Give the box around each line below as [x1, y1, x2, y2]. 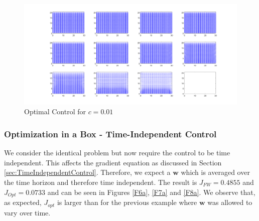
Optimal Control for [24, 106, 86, 117]
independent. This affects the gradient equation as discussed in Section [4, 157, 222, 167]
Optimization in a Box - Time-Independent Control [4, 127, 217, 140]
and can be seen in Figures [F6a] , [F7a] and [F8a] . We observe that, [47, 186, 255, 197]
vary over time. [4, 207, 51, 217]
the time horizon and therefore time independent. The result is [4, 177, 197, 187]
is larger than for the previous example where [57, 197, 197, 207]
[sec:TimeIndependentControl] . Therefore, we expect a [4, 167, 171, 177]
